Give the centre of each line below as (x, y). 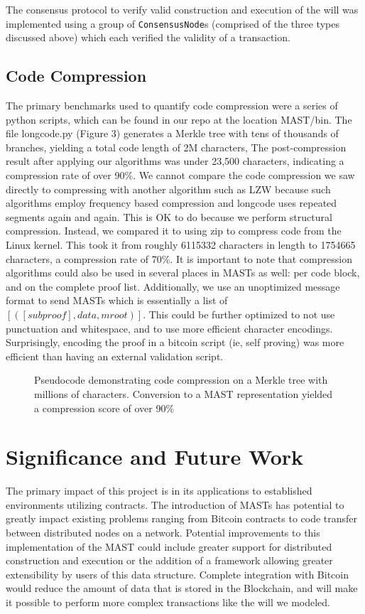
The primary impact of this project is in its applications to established (159, 491)
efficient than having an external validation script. (115, 356)
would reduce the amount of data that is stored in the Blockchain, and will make (182, 588)
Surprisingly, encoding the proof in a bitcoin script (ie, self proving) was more (175, 342)
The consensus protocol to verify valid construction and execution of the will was (182, 9)
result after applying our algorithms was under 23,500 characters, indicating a (175, 161)
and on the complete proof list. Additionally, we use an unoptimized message (173, 286)
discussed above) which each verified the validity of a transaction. (148, 37)
